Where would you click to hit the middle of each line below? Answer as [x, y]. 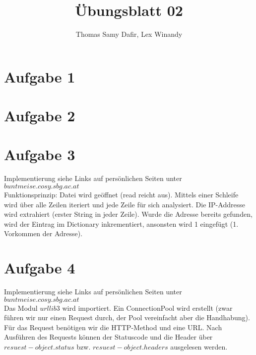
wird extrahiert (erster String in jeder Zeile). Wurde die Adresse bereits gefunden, [128, 214]
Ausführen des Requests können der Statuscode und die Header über [108, 337]
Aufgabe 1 [40, 76]
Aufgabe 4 [40, 268]
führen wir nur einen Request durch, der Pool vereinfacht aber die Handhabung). [127, 317]
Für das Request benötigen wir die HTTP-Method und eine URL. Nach [113, 327]
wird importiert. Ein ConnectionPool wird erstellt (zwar [147, 308]
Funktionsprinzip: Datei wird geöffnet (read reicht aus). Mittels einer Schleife [121, 194]
